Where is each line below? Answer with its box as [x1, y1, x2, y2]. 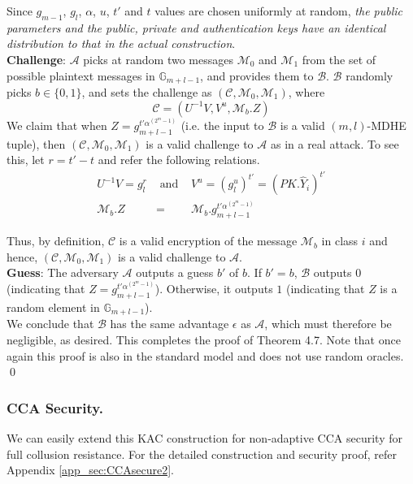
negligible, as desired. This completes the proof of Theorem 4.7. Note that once [7, 331, 401, 348]
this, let [7, 151, 45, 168]
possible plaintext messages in [7, 67, 155, 84]
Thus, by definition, [7, 232, 105, 249]
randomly [346, 67, 393, 84]
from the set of [302, 50, 376, 67]
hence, [7, 248, 38, 265]
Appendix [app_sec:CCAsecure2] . [7, 461, 174, 478]
